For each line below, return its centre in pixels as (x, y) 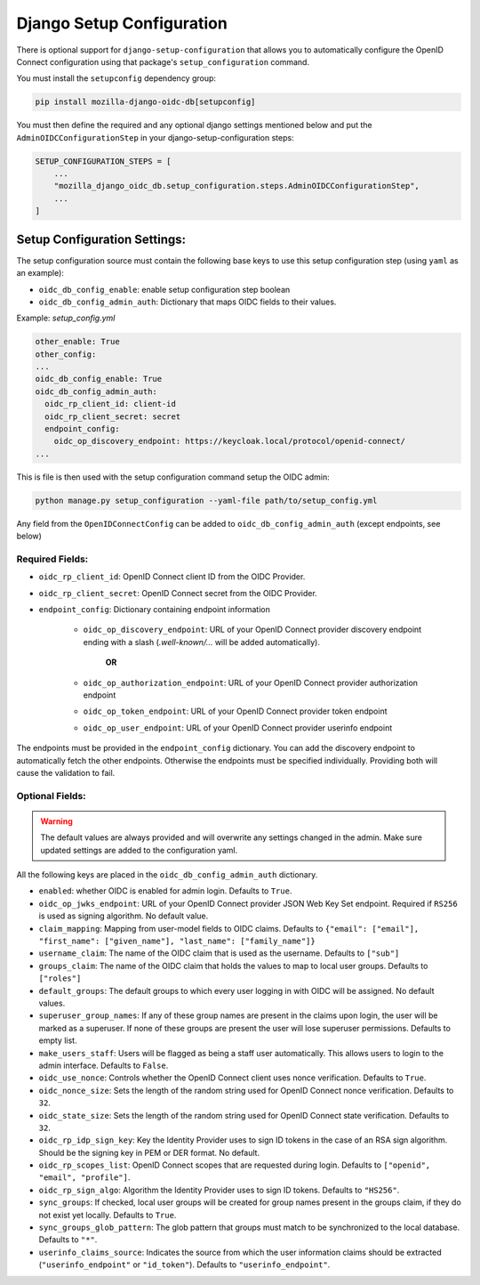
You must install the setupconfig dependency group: (116, 78)
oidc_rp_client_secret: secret (113, 416)
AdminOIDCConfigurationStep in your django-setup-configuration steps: (155, 137)
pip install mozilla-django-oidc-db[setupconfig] (145, 102)
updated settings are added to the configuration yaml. (139, 850)
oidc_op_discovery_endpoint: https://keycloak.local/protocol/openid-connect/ (230, 441)
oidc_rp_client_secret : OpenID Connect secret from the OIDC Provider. (178, 593)
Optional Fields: (51, 796)
